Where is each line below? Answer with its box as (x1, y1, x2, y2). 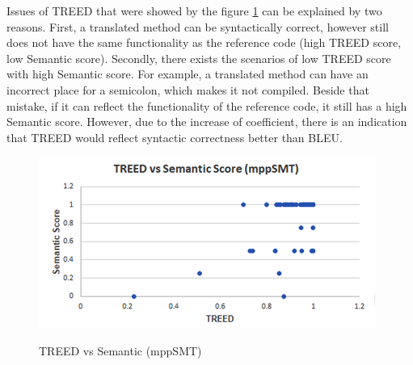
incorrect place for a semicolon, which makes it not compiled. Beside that (6, 81, 369, 98)
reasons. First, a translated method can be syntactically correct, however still (6, 18, 389, 35)
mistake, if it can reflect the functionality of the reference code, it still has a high (6, 97, 407, 114)
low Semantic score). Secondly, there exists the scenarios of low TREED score (6, 49, 391, 66)
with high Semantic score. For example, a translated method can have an (6, 65, 369, 82)
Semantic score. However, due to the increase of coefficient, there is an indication (6, 113, 407, 130)
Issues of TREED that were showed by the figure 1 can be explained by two (6, 2, 382, 19)
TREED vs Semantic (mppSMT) (39, 342, 202, 359)
